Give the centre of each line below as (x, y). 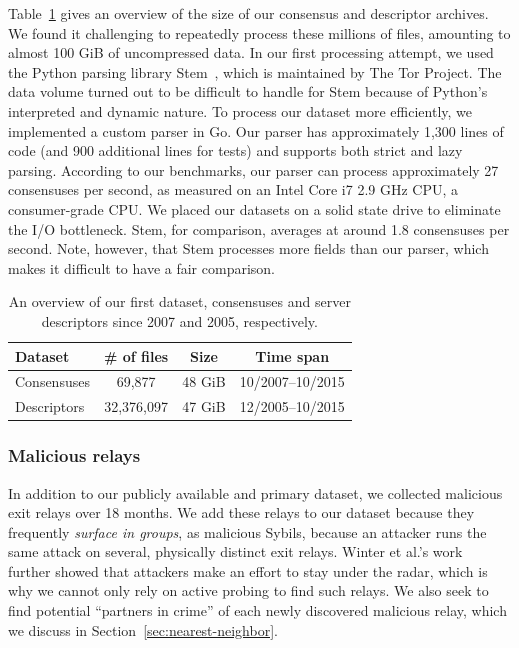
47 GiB (204, 406)
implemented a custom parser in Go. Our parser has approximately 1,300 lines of (256, 130)
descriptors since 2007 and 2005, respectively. (179, 320)
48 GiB (204, 381)
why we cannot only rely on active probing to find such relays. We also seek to (248, 590)
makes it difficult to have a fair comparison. (141, 267)
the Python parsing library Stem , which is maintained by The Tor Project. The (255, 71)
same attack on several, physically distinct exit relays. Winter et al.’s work (235, 551)
